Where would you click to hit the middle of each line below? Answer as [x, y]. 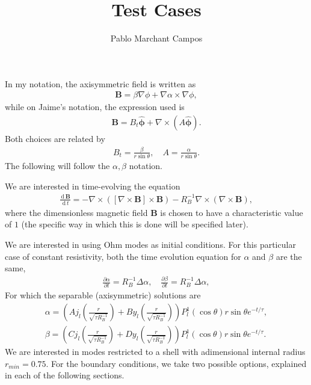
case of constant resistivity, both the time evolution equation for [123, 256]
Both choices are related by [55, 138]
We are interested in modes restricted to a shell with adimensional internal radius [155, 352]
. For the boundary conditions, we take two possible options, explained [176, 363]
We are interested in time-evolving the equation [93, 186]
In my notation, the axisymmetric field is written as [100, 83]
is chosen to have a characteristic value [232, 212]
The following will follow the [57, 166]
